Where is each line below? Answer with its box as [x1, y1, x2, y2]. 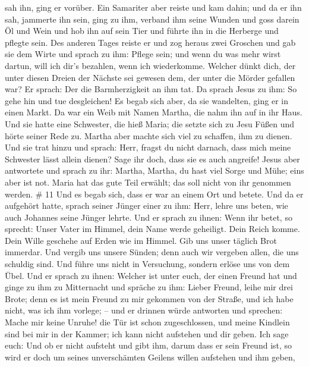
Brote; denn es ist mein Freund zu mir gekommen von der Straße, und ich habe [5, 292, 294, 305]
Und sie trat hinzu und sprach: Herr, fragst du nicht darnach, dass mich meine [5, 141, 291, 153]
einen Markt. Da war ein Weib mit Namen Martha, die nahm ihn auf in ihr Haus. [5, 106, 302, 118]
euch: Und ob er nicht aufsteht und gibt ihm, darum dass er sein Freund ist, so [5, 339, 292, 352]
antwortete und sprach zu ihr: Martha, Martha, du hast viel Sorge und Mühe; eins [5, 164, 304, 177]
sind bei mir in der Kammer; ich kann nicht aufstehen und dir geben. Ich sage [5, 327, 289, 340]
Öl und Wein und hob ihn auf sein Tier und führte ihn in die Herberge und [5, 24, 279, 37]
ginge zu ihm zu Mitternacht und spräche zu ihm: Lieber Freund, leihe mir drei [5, 281, 293, 293]
